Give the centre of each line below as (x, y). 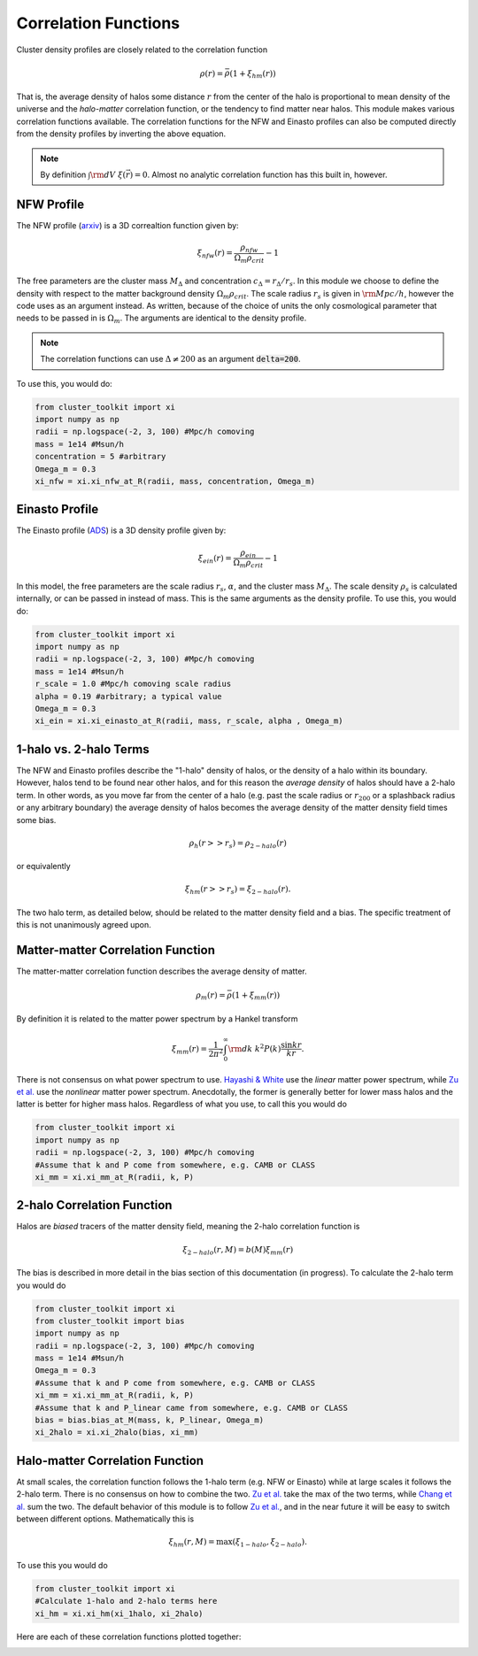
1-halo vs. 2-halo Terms (83, 749)
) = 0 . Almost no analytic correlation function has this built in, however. (258, 174)
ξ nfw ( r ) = (215, 254)
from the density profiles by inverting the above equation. (121, 134)
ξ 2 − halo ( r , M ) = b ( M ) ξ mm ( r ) (238, 1251)
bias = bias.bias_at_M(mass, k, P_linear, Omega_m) (150, 1420)
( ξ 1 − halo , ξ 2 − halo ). (270, 1543)
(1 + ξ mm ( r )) (256, 996)
